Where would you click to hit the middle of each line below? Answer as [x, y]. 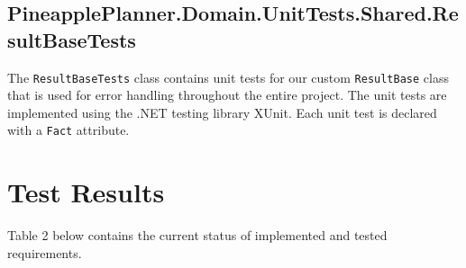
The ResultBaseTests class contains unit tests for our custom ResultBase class [228, 77]
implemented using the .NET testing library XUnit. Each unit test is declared [222, 112]
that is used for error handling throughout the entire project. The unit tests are [227, 95]
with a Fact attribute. [69, 130]
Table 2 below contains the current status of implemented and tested [197, 235]
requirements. [45, 252]
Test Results [86, 192]
